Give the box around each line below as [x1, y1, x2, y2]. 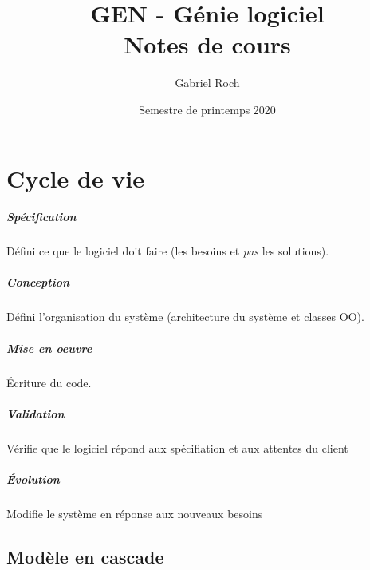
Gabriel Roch [175, 74, 240, 91]
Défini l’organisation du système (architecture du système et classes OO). [6, 308, 364, 325]
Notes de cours [124, 28, 291, 61]
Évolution [6, 470, 60, 487]
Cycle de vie [6, 161, 145, 194]
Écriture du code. [6, 374, 92, 390]
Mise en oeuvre [6, 339, 92, 356]
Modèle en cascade [6, 544, 164, 568]
